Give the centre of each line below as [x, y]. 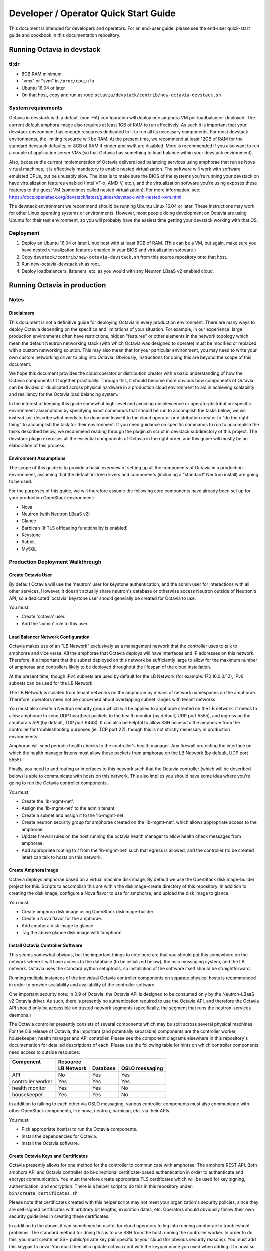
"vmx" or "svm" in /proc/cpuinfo [58, 81]
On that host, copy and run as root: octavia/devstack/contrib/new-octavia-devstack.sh [121, 95]
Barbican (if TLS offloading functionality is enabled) [75, 528]
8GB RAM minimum [42, 74]
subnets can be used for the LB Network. [52, 683]
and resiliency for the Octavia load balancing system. [64, 394]
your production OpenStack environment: [52, 498]
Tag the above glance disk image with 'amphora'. [72, 933]
